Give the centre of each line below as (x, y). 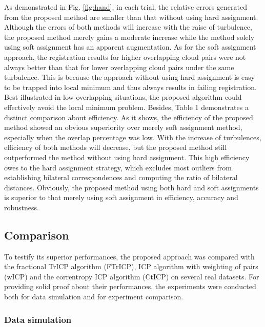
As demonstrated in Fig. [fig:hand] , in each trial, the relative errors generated (126, 7)
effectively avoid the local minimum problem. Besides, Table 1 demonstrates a (126, 107)
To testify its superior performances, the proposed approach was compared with (129, 256)
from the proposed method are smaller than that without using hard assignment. (131, 17)
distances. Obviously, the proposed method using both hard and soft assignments (131, 187)
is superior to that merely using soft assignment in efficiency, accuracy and (121, 197)
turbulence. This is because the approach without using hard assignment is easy (130, 77)
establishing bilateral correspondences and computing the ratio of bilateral (121, 177)
